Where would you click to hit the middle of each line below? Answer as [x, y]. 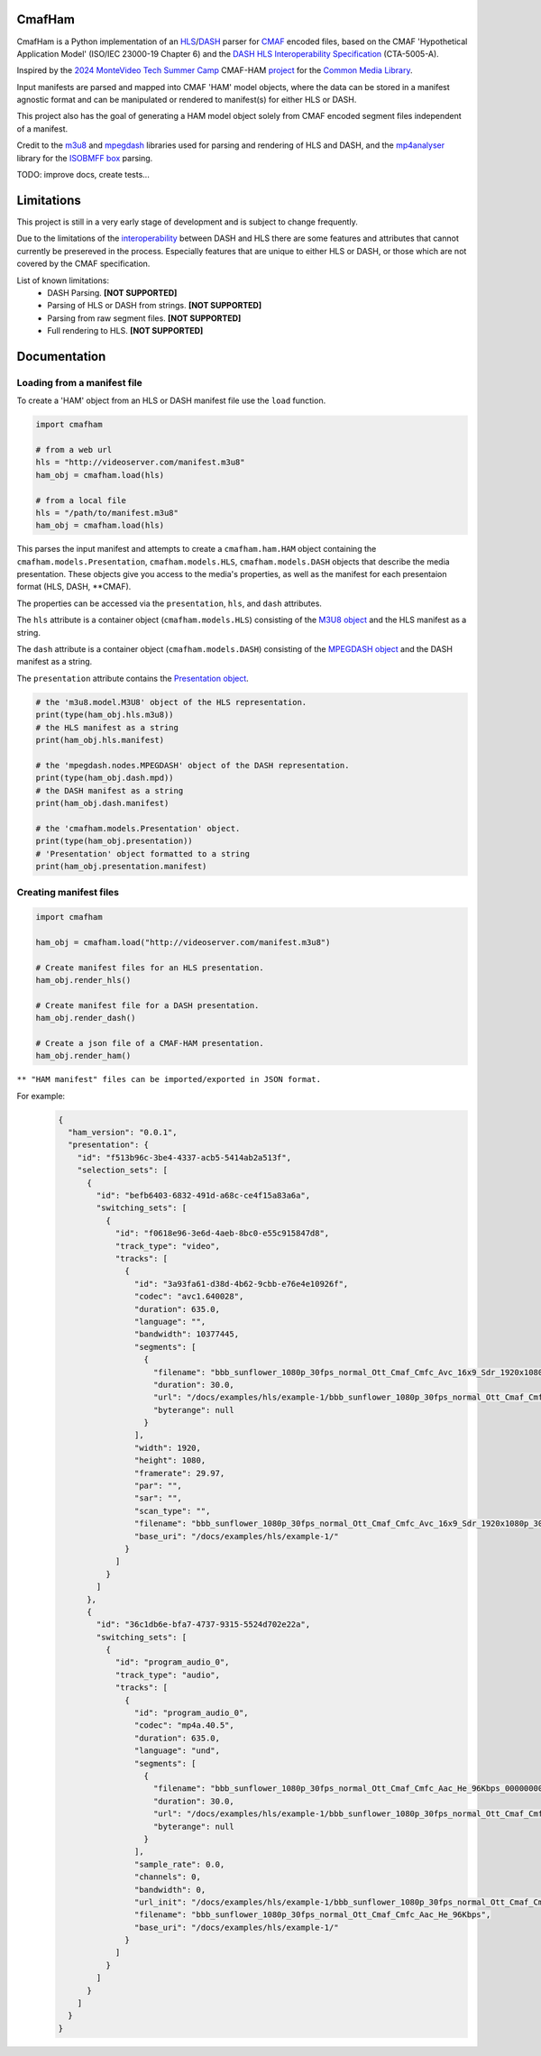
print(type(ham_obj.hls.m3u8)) [105, 715]
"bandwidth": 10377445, [186, 1334]
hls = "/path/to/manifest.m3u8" [107, 513]
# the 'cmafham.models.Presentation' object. [138, 828]
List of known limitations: [63, 280]
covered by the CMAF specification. [83, 264]
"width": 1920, [168, 1448]
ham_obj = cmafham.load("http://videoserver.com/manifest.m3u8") [183, 942]
